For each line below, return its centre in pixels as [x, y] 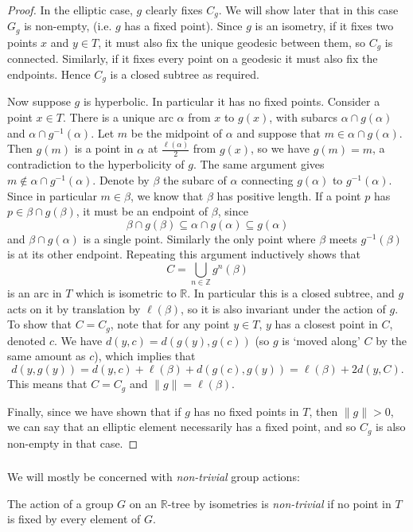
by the [392, 340]
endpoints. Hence [49, 74]
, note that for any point [170, 324]
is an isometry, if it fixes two [324, 26]
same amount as [47, 356]
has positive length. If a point [289, 195]
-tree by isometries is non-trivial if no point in [279, 503]
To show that [39, 324]
